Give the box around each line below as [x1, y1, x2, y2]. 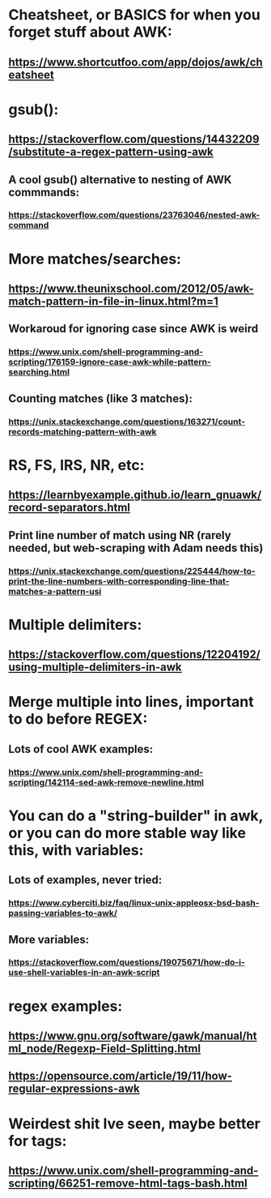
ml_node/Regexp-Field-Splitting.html [8, 1042, 201, 1055]
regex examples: [8, 997, 123, 1015]
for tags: [8, 1132, 67, 1150]
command [8, 220, 49, 231]
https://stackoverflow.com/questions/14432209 [8, 132, 260, 147]
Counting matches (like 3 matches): [8, 391, 193, 405]
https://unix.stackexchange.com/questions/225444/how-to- [8, 565, 256, 576]
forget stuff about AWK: [8, 23, 172, 41]
